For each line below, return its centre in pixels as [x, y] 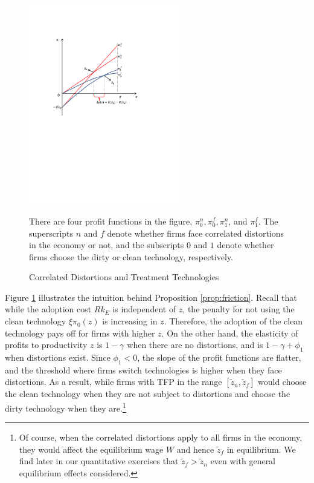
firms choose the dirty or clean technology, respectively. [131, 256]
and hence [195, 449]
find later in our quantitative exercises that [99, 461]
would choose [282, 382]
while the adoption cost [48, 309]
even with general [243, 461]
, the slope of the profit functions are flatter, [219, 357]
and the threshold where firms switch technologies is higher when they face [143, 370]
